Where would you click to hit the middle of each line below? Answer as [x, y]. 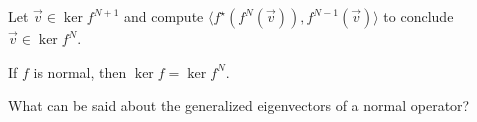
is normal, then [80, 71]
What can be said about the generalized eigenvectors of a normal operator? [239, 105]
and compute [163, 16]
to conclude [418, 16]
